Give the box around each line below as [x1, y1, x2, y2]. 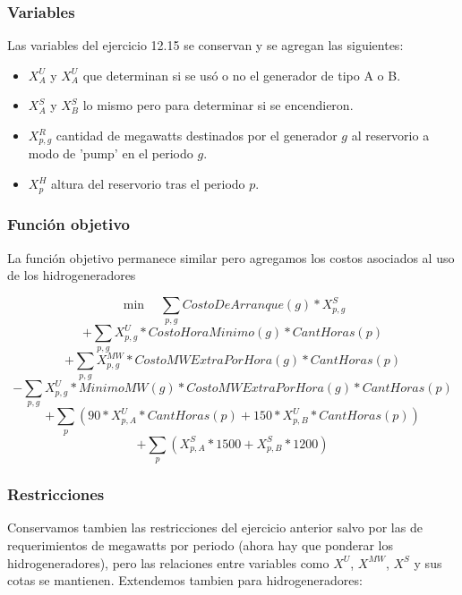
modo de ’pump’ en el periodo [28, 144, 193, 163]
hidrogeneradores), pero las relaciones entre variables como [7, 553, 329, 572]
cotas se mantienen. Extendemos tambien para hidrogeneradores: [7, 571, 363, 590]
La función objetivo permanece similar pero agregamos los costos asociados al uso [7, 248, 455, 267]
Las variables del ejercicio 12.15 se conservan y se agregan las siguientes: [7, 36, 404, 55]
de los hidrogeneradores [7, 266, 136, 285]
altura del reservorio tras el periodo [50, 174, 245, 193]
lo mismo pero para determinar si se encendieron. [82, 96, 354, 115]
